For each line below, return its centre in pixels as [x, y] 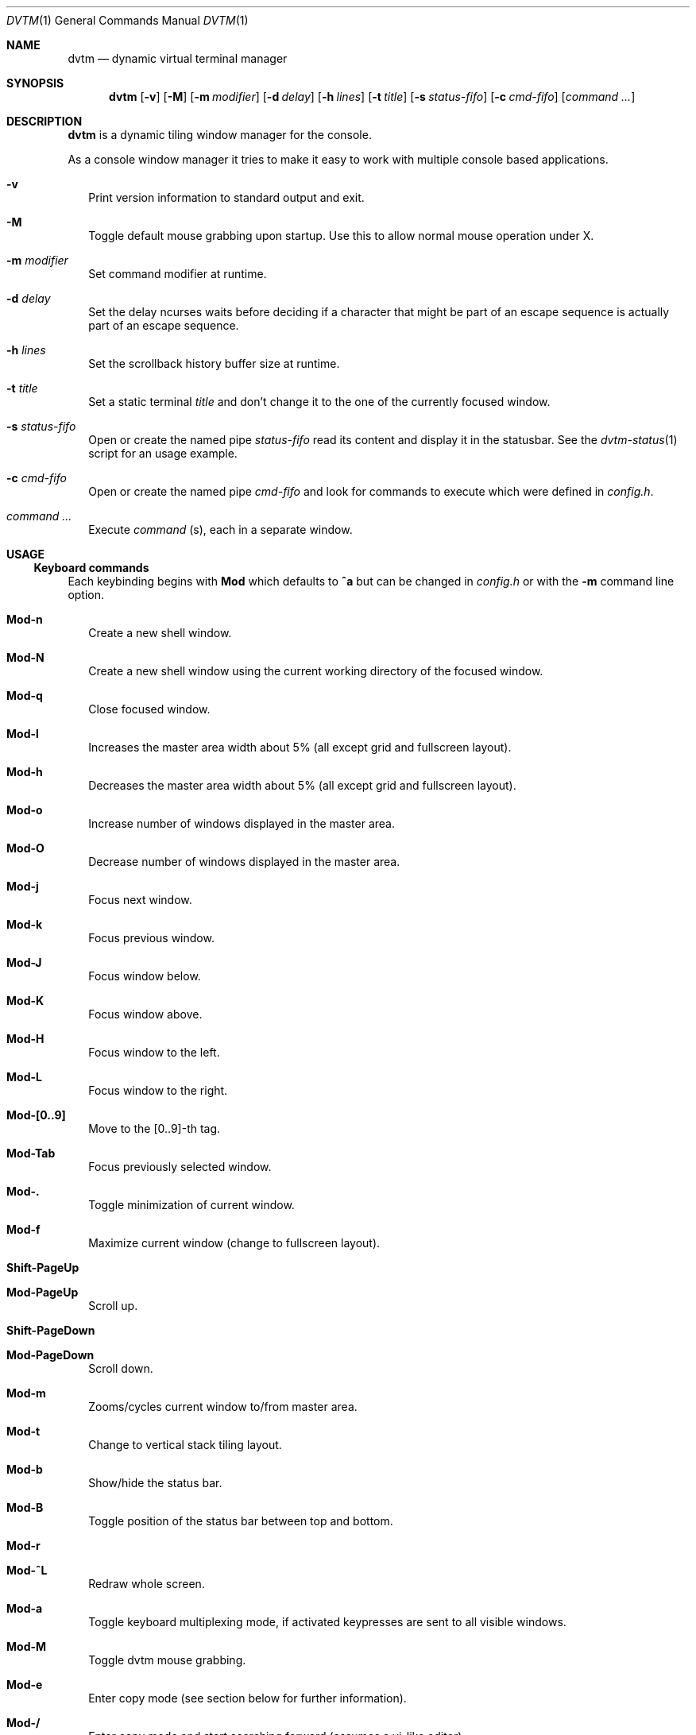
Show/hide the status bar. [155, 1483]
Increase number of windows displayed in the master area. [242, 823]
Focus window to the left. [154, 1052]
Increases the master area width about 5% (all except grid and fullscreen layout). [300, 747]
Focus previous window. [151, 938]
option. [86, 595]
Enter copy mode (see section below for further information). [247, 1698]
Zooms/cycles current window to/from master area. [223, 1407]
